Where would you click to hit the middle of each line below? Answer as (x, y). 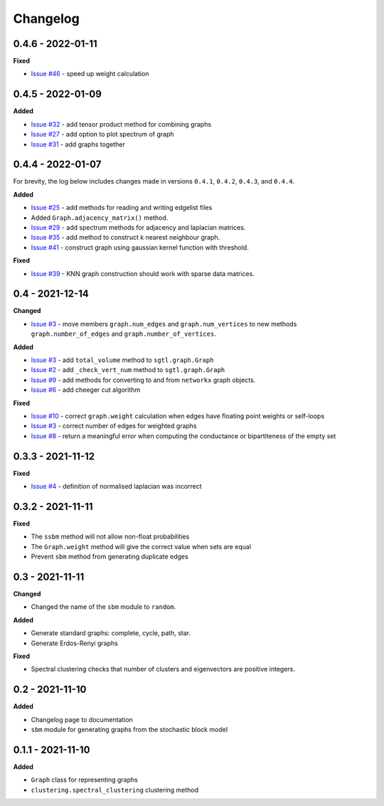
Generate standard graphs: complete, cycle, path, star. (111, 633)
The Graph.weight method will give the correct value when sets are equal (141, 546)
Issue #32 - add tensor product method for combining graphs (121, 124)
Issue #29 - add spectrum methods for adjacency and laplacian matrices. (138, 227)
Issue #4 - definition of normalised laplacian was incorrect (116, 487)
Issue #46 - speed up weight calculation (90, 74)
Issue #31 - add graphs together (78, 144)
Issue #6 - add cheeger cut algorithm (86, 390)
